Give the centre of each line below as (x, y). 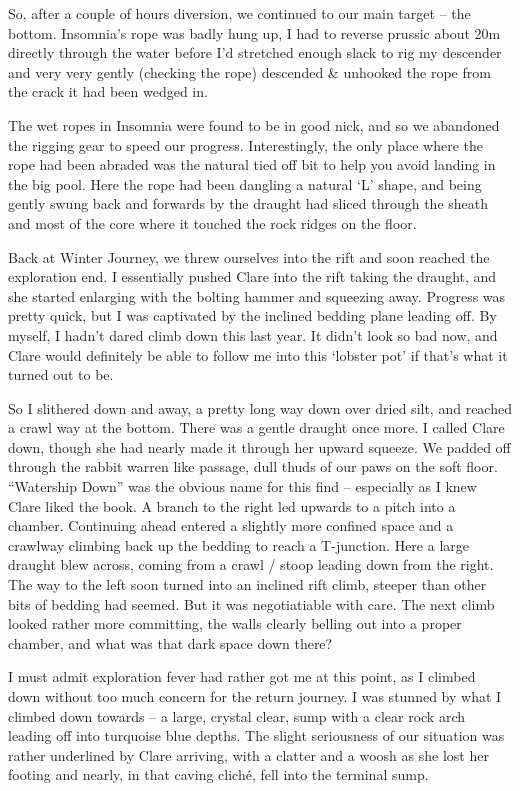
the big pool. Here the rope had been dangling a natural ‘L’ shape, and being (245, 183)
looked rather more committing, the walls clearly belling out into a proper (235, 623)
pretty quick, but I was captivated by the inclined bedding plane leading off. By (252, 315)
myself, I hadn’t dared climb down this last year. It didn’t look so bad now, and (253, 334)
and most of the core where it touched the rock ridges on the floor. (212, 222)
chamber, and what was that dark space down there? (170, 642)
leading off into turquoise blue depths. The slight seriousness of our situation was (256, 735)
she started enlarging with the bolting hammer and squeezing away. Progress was (257, 295)
